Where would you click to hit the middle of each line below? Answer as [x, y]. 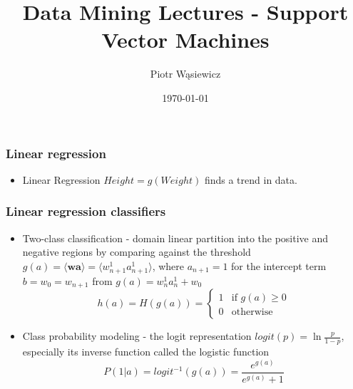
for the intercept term [279, 265]
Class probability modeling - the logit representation [137, 336]
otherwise [252, 312]
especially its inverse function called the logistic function [146, 352]
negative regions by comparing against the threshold [137, 252]
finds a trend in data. [251, 179]
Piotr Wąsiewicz [185, 74]
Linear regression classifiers [86, 211]
